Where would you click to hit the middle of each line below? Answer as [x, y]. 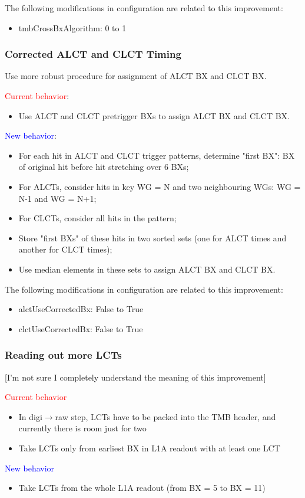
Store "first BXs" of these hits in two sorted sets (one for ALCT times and [152, 237]
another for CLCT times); [65, 249]
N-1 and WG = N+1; [57, 198]
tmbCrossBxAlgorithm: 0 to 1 [72, 27]
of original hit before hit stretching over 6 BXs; [104, 167]
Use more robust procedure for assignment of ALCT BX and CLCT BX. [136, 76]
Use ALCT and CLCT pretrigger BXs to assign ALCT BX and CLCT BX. [154, 115]
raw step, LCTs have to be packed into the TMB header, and [165, 416]
